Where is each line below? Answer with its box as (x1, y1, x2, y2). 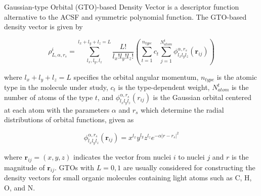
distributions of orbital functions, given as (4, 114, 134, 125)
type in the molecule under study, (4, 82, 108, 92)
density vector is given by (4, 21, 83, 32)
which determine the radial (141, 104, 224, 115)
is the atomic (216, 71, 257, 82)
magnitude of (4, 162, 45, 172)
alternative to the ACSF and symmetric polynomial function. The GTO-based (4, 11, 247, 22)
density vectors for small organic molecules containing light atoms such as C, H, (4, 172, 252, 183)
